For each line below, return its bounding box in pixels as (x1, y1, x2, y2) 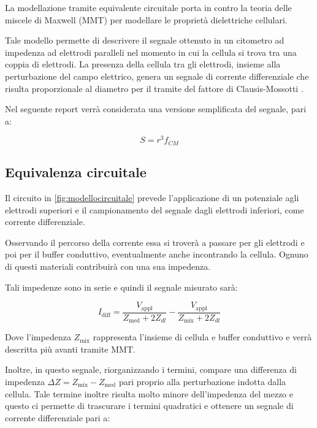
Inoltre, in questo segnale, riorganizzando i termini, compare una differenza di (5, 363, 297, 376)
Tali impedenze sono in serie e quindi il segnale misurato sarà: (5, 280, 238, 293)
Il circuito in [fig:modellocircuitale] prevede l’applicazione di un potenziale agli (5, 191, 299, 204)
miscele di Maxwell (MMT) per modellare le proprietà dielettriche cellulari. (5, 13, 288, 26)
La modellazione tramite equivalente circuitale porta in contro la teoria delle (5, 1, 292, 13)
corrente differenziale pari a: (5, 411, 110, 424)
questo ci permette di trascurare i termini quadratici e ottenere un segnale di (5, 399, 294, 412)
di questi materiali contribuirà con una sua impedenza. (5, 260, 211, 273)
